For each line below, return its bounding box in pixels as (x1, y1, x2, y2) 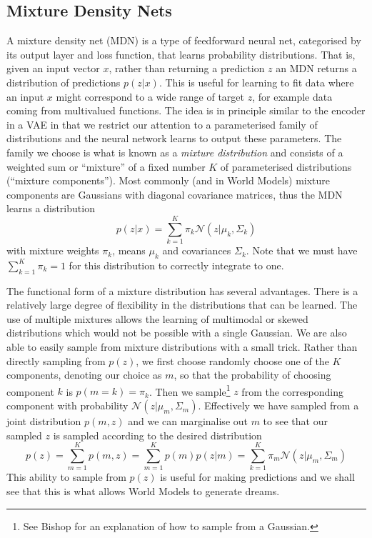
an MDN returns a (276, 61, 357, 76)
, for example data (252, 89, 333, 104)
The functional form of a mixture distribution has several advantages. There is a (6, 283, 358, 298)
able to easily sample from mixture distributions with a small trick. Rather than (6, 339, 358, 354)
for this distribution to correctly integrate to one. (69, 257, 284, 272)
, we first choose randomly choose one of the (136, 353, 329, 368)
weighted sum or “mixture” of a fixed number (6, 159, 206, 174)
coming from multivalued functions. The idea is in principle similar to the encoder (6, 103, 366, 118)
